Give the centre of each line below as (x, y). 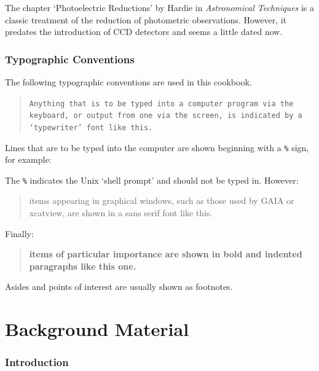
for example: (28, 159)
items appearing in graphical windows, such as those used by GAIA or (162, 201)
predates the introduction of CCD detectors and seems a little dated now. (144, 32)
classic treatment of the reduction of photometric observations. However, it (146, 19)
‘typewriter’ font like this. (91, 127)
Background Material (97, 329)
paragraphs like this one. (83, 266)
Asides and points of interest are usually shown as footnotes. (119, 287)
